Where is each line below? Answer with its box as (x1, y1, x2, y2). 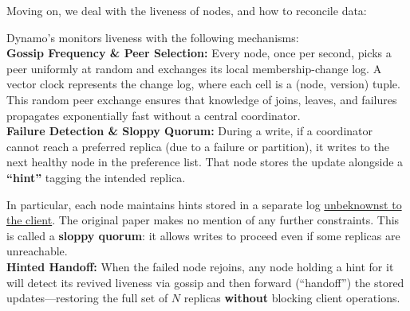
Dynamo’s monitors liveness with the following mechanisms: (6, 29, 299, 45)
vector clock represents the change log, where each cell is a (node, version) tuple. (6, 76, 400, 92)
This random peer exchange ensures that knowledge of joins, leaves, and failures (6, 91, 397, 107)
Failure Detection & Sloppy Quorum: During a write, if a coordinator (6, 122, 373, 139)
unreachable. (6, 243, 68, 259)
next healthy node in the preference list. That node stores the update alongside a (6, 154, 404, 170)
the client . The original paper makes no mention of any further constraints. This (6, 212, 400, 228)
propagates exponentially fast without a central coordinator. (6, 107, 301, 123)
